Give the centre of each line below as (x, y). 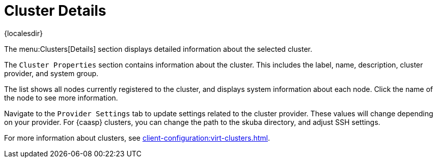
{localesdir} (23, 33)
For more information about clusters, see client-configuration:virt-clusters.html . (137, 138)
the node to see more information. (61, 98)
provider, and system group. (51, 73)
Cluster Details (55, 11)
